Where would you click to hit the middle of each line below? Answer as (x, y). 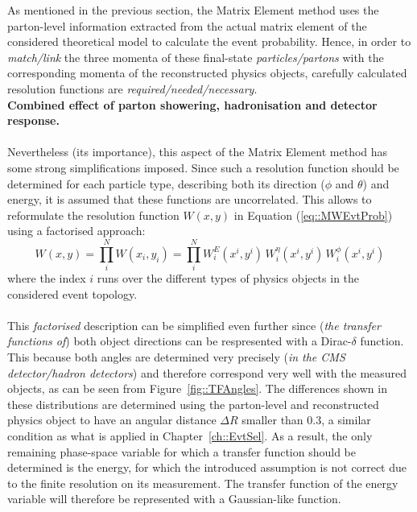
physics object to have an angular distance (112, 420)
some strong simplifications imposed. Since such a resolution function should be (203, 167)
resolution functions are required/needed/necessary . (132, 88)
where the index (47, 278)
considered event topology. (72, 293)
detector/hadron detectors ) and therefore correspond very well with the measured (207, 372)
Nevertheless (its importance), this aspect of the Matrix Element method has (198, 152)
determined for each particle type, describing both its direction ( (166, 183)
